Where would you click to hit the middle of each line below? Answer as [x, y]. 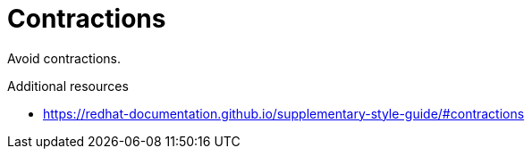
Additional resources [68, 86]
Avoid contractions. [64, 58]
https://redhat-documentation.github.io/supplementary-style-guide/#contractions [284, 113]
